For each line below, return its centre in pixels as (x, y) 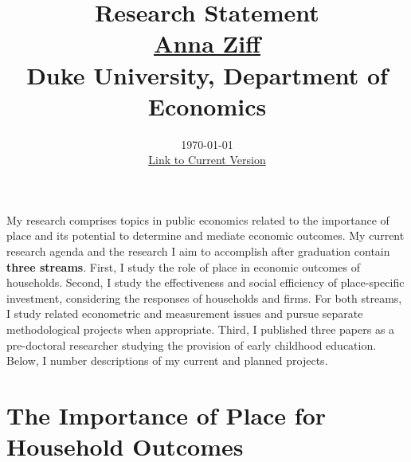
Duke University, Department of (207, 74)
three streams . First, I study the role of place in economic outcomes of (183, 266)
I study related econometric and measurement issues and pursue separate (185, 313)
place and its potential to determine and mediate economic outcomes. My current (205, 235)
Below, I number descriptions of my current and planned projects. (167, 360)
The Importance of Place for (166, 415)
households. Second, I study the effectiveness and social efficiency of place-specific (205, 282)
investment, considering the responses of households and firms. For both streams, (204, 298)
